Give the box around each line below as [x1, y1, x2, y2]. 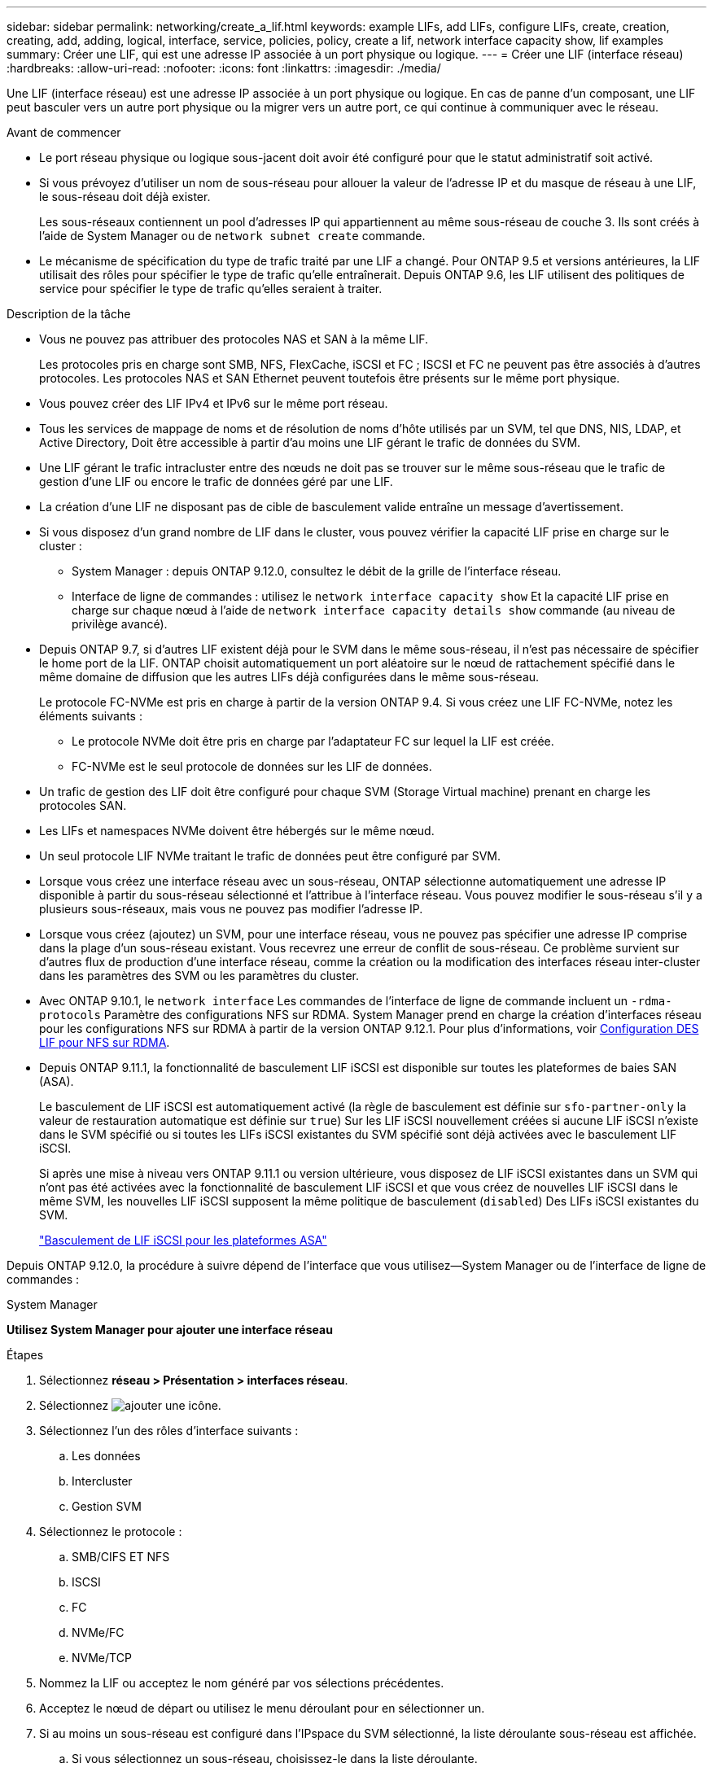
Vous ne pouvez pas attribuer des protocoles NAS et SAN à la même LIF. [39, 332, 429, 346]
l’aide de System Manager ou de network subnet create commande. [39, 229, 426, 243]
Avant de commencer [7, 125, 121, 139]
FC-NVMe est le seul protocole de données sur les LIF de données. [72, 759, 432, 773]
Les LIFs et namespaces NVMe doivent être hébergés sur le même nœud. [39, 824, 435, 838]
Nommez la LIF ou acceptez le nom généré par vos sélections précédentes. [39, 1676, 444, 1690]
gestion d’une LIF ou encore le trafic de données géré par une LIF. [39, 475, 393, 488]
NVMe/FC [72, 1625, 125, 1639]
